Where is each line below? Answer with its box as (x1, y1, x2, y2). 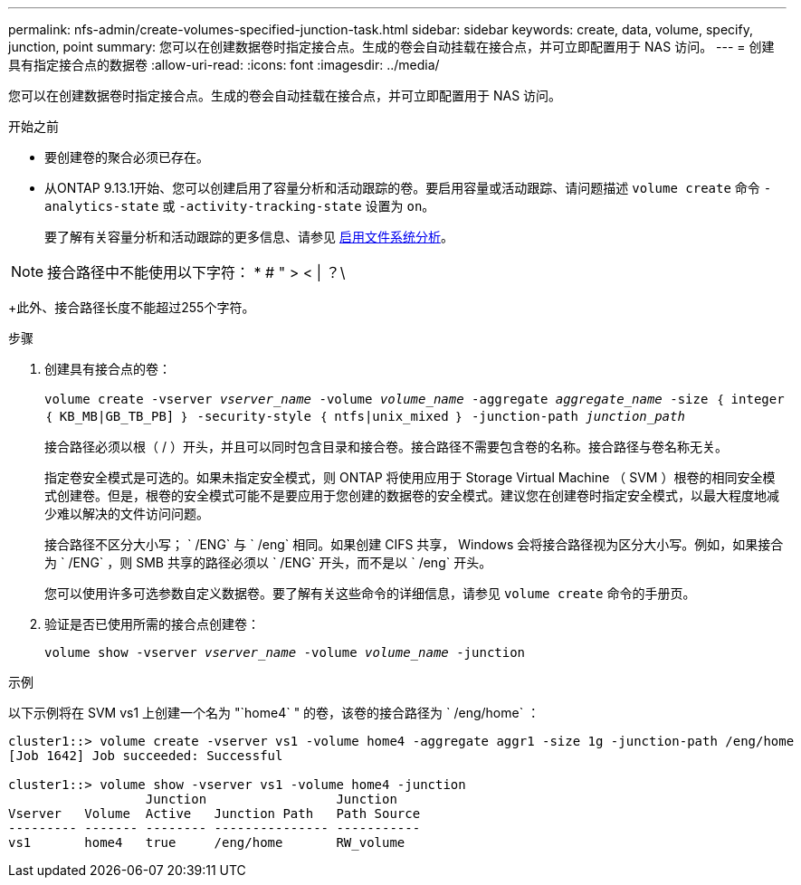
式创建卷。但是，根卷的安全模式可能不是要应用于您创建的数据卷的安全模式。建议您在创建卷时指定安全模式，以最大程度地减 (44, 488, 779, 503)
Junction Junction (145, 792, 397, 806)
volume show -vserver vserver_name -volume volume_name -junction (44, 645, 526, 660)
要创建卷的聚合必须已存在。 (44, 149, 209, 165)
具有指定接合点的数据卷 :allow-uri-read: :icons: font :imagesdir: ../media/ (8, 57, 440, 72)
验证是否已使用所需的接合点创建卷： (44, 616, 260, 632)
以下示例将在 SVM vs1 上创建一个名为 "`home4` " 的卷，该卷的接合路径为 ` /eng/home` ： (8, 705, 540, 720)
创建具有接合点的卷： (44, 361, 171, 376)
